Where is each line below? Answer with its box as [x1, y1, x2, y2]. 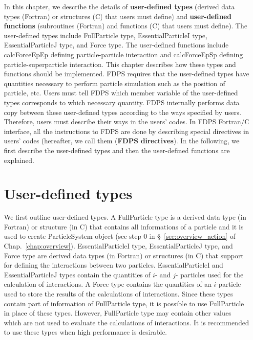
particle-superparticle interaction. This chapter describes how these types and [4, 59, 236, 69]
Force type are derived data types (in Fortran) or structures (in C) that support [4, 250, 244, 260]
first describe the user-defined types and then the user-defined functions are [4, 145, 230, 155]
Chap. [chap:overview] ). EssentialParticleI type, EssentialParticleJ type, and [4, 241, 233, 250]
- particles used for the [175, 269, 244, 279]
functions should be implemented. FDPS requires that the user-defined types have [4, 68, 249, 79]
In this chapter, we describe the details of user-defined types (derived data [4, 1, 235, 11]
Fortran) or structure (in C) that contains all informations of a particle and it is [4, 221, 244, 231]
